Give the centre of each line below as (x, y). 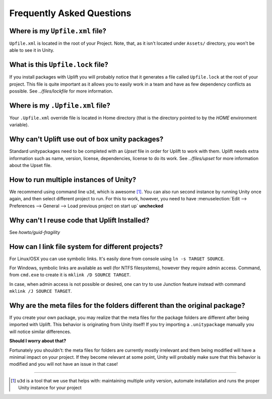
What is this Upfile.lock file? (59, 65)
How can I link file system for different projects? (86, 247)
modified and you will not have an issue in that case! (64, 364)
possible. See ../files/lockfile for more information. (61, 91)
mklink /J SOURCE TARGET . (41, 291)
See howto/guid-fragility (35, 232)
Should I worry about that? (38, 341)
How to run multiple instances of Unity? (73, 179)
